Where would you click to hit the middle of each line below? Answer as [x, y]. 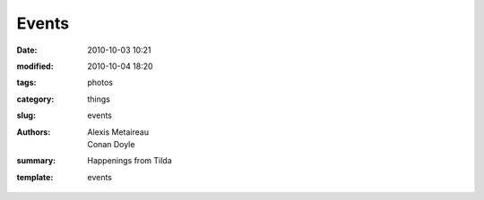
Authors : [34, 132]
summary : [36, 161]
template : [35, 177]
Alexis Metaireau [118, 132]
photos [100, 83]
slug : [26, 115]
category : [35, 99]
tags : [26, 83]
